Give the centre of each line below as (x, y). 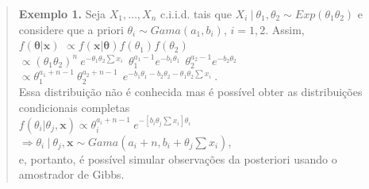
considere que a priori (71, 29)
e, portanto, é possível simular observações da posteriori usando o (178, 158)
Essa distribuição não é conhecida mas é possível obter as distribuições (190, 91)
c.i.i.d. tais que (196, 13)
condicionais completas (74, 107)
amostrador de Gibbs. (71, 174)
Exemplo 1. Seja (62, 13)
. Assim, (285, 29)
